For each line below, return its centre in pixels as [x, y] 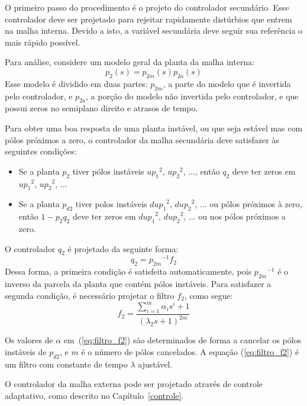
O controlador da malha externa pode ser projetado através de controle [134, 384]
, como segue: [209, 295]
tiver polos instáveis [111, 204]
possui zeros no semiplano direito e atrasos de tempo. [101, 108]
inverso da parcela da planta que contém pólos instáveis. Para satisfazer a [138, 283]
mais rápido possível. [43, 42]
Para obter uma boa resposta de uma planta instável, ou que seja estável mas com [154, 128]
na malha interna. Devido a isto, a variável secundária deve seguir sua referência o [154, 30]
